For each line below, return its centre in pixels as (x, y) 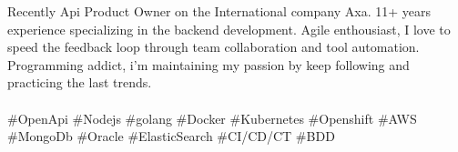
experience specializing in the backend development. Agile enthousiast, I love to (229, 29)
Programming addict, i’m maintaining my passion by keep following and (209, 64)
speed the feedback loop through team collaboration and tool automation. (214, 47)
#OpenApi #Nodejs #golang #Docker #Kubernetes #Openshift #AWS (212, 118)
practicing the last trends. (80, 82)
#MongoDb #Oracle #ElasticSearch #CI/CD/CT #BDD (171, 136)
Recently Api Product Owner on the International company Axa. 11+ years (219, 11)
